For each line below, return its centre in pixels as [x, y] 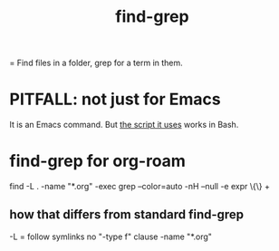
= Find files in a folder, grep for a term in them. [96, 63]
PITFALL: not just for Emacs [115, 99]
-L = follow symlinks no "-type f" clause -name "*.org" [111, 237]
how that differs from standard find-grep [127, 215]
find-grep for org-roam [97, 161]
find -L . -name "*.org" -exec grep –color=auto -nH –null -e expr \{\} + [139, 187]
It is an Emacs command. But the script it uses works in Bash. [124, 125]
